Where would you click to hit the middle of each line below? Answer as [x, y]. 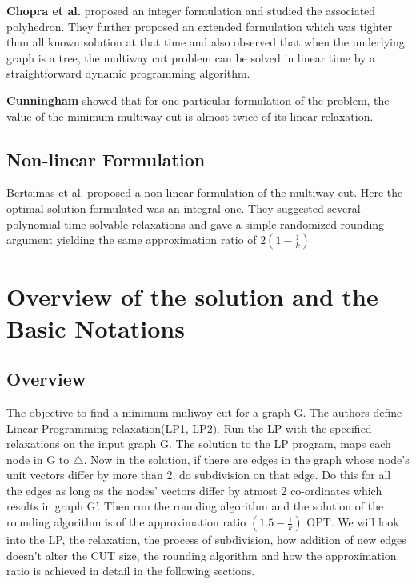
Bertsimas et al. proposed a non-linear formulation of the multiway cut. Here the [205, 192]
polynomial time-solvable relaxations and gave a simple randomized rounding [196, 224]
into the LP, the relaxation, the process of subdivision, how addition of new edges [206, 540]
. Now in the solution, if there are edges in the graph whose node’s [246, 459]
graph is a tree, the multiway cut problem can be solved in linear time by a [191, 57]
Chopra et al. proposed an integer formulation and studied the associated [191, 10]
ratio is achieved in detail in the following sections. [131, 571]
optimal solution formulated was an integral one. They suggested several [184, 208]
